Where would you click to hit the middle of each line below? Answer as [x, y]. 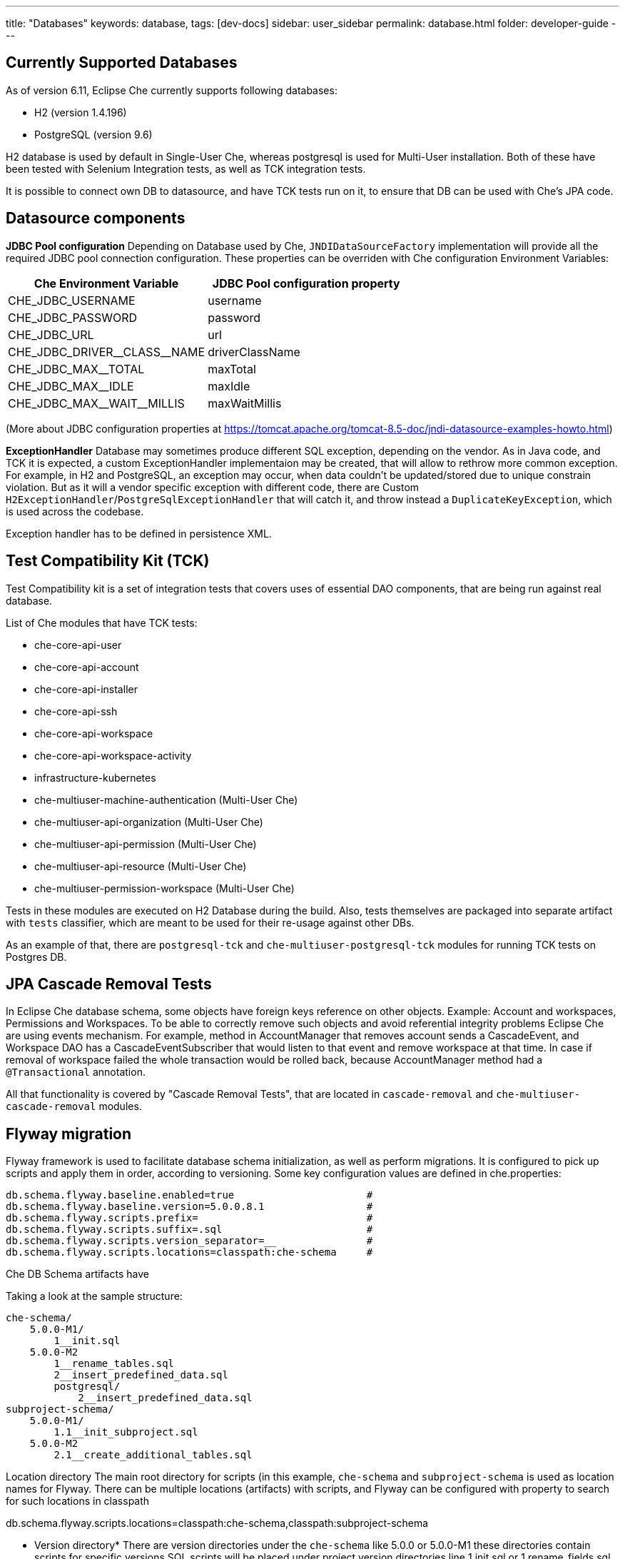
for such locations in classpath [78, 1501]
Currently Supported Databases [122, 63]
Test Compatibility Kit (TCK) [108, 561]
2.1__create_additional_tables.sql [153, 1455]
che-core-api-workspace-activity [113, 755]
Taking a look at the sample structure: [94, 1296]
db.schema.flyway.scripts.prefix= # [189, 1218]
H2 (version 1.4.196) [81, 112]
